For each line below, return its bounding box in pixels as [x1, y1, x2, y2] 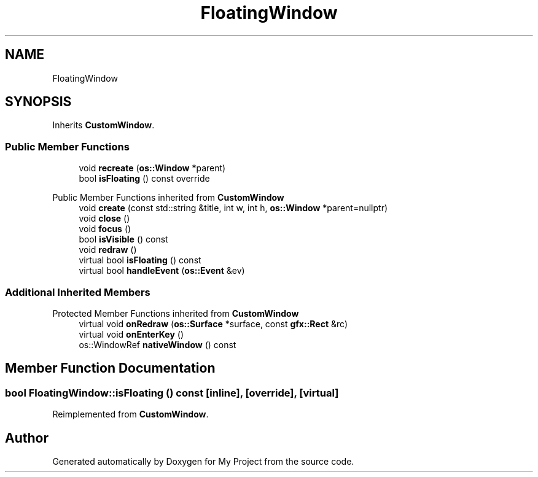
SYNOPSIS [5, 94, 72, 110]
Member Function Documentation [5, 360, 216, 376]
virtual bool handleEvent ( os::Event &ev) [79, 265, 245, 276]
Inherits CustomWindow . [52, 120, 155, 131]
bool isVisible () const [79, 234, 168, 245]
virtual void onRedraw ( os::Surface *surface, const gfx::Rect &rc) [79, 318, 348, 329]
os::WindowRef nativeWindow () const [79, 339, 236, 350]
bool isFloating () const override [79, 173, 210, 184]
